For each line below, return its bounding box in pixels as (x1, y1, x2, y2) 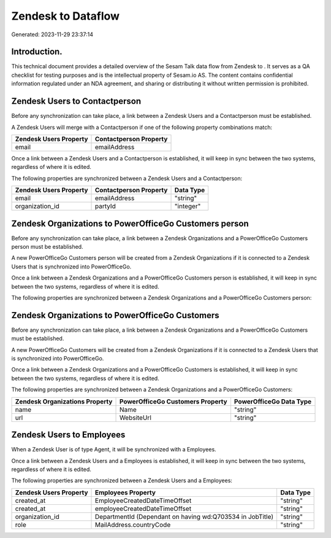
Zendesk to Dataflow (11, 9, 120, 23)
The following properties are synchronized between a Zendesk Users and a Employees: (11, 477, 233, 485)
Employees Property (95, 488, 156, 497)
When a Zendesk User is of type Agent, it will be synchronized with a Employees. (11, 446, 217, 453)
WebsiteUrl (119, 413, 151, 422)
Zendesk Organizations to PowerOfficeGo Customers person (11, 218, 249, 228)
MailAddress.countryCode (95, 520, 171, 529)
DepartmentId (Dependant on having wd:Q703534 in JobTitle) (95, 512, 274, 521)
